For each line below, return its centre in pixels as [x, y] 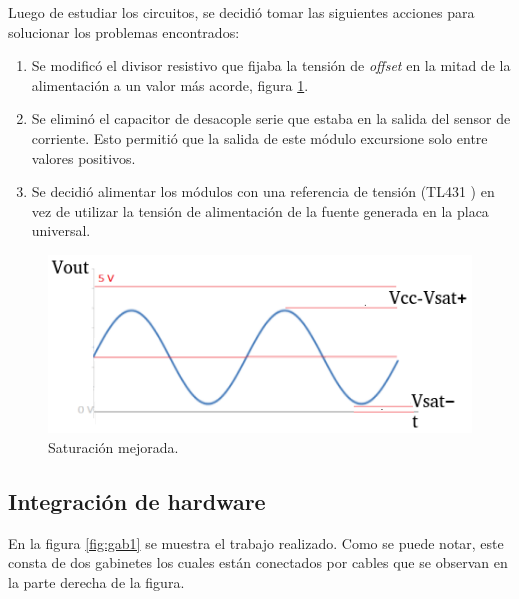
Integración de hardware [137, 500]
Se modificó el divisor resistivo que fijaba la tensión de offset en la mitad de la [271, 65]
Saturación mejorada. [113, 446]
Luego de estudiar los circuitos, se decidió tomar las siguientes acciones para [241, 12]
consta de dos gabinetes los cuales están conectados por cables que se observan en [258, 562]
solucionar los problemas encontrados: [124, 31]
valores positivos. [83, 157]
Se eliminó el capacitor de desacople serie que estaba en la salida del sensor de [271, 118]
